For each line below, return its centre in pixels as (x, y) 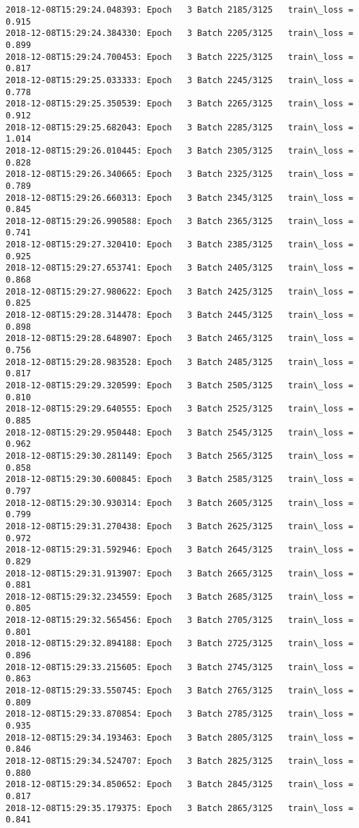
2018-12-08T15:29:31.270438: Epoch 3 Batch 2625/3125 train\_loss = (179, 526)
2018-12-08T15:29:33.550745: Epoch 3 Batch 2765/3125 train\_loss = (179, 691)
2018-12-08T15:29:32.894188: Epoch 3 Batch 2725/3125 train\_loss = (179, 644)
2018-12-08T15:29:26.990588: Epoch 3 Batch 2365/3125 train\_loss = (179, 221)
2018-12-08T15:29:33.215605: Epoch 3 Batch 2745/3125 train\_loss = (179, 667)
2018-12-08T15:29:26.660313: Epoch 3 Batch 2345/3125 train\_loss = (179, 198)
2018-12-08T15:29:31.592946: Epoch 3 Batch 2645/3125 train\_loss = (179, 550)
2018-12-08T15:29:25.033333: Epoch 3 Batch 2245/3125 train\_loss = (179, 80)
